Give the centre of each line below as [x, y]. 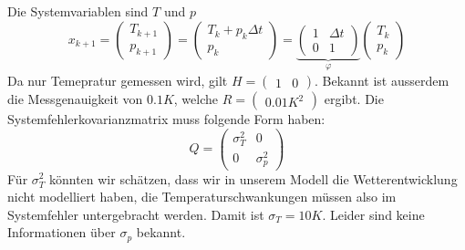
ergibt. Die [354, 99]
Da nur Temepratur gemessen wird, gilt [118, 81]
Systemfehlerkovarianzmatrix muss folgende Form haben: [166, 119]
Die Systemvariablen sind [78, 11]
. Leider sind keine [373, 214]
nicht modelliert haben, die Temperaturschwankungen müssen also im [202, 197]
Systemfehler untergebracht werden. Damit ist [136, 214]
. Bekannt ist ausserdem [382, 81]
